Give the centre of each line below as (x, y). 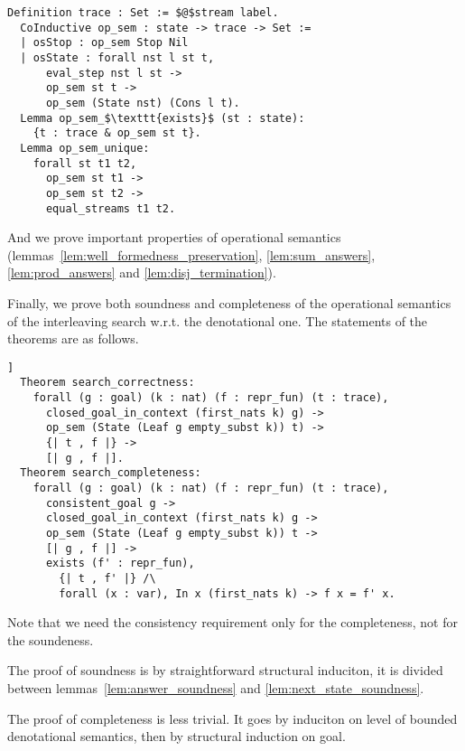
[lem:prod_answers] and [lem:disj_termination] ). (142, 272)
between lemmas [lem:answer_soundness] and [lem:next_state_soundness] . (216, 688)
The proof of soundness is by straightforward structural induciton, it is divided (225, 670)
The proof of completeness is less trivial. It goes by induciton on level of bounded (232, 718)
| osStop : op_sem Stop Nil (104, 43)
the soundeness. (51, 639)
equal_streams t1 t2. (111, 208)
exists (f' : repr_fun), (120, 563)
